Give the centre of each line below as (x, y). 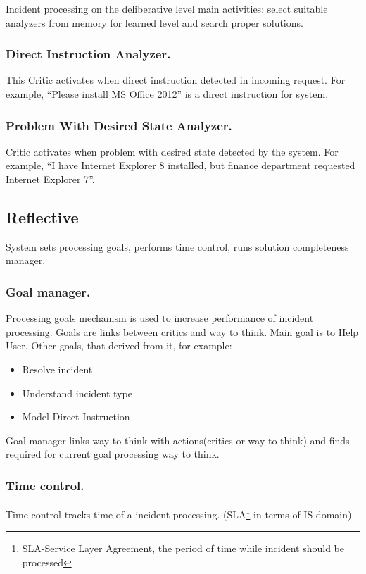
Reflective (42, 217)
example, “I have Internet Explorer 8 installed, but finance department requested (181, 165)
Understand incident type (77, 393)
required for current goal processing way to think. (113, 454)
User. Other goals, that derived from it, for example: (119, 345)
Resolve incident (57, 369)
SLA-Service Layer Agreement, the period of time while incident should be (183, 548)
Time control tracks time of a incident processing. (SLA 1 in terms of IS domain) (179, 513)
